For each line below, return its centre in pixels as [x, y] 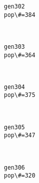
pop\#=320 [20, 176]
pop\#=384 [20, 15]
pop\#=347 [20, 136]
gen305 [14, 127]
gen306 [14, 167]
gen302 [14, 6]
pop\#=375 [20, 95]
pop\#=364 [20, 55]
